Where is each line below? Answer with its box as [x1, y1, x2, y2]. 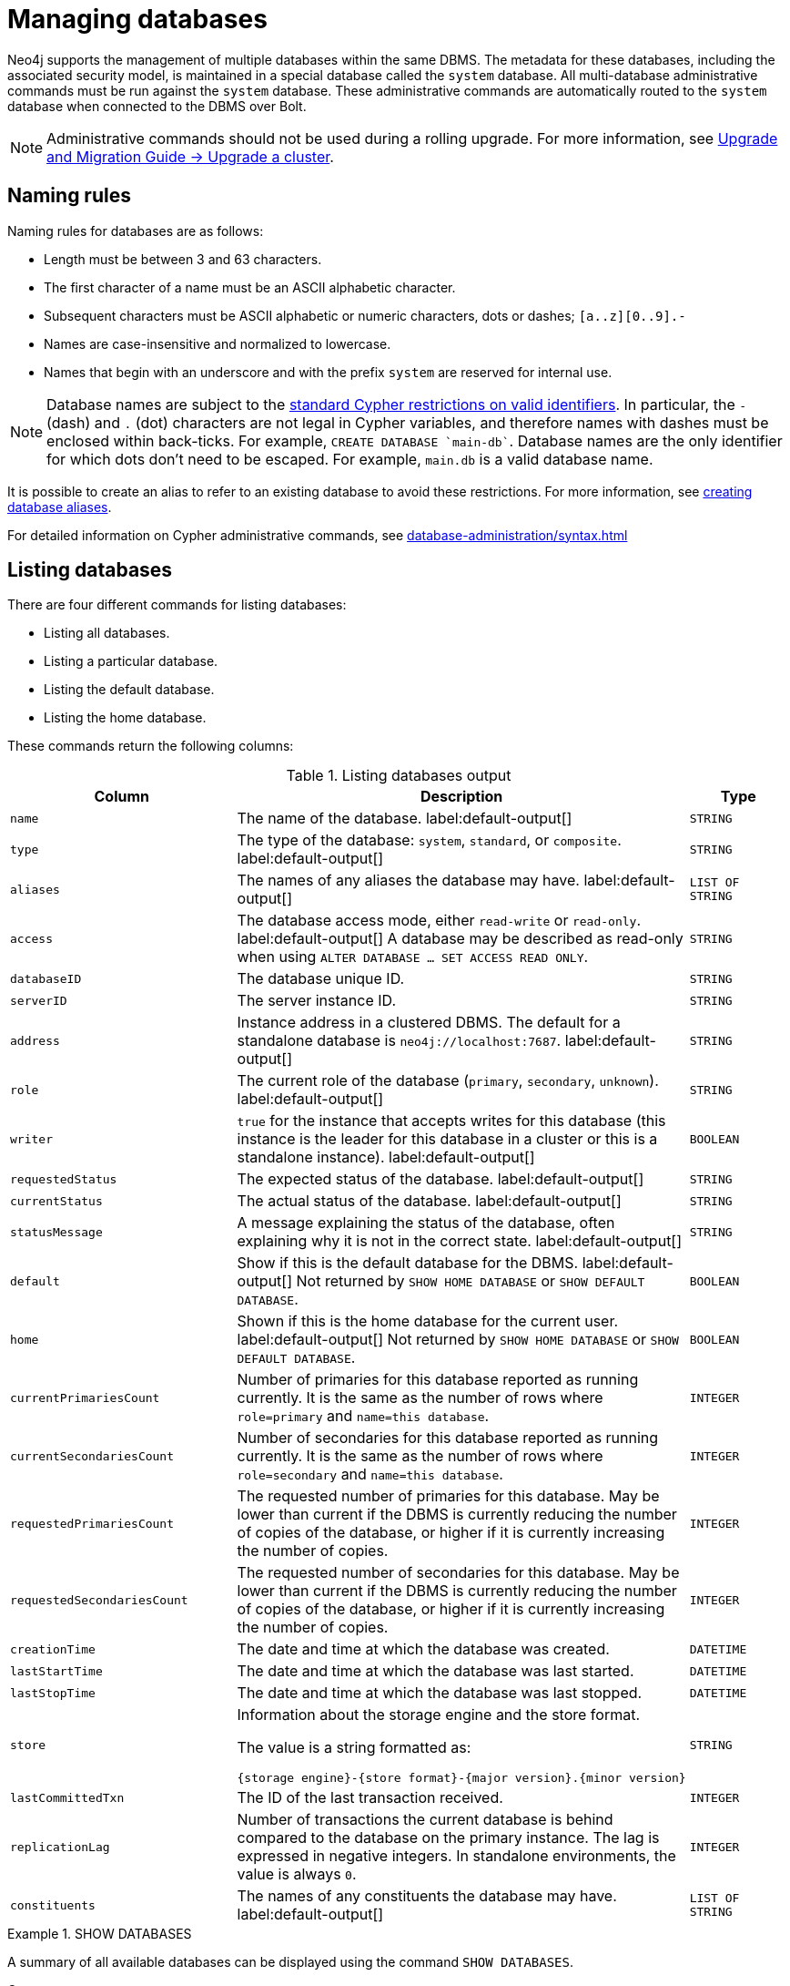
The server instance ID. [237, 991, 396, 1010]
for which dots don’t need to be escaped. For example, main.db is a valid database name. [46, 449, 653, 468]
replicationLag [10, 1839, 110, 1854]
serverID [10, 993, 67, 1008]
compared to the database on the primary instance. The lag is [237, 1828, 660, 1848]
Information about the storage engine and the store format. [237, 1705, 641, 1725]
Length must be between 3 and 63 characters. [44, 251, 322, 267]
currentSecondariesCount [10, 1449, 175, 1463]
